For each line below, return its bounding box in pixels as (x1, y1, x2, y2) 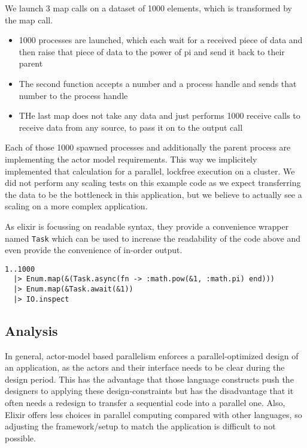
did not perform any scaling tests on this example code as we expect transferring (5, 176, 301, 189)
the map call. (5, 13, 53, 26)
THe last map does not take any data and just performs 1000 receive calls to (19, 109, 300, 122)
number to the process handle (19, 89, 128, 101)
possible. (5, 431, 36, 444)
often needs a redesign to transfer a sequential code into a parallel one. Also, (5, 396, 285, 408)
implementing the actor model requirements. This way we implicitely (5, 152, 257, 165)
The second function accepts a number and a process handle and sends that (19, 77, 297, 89)
